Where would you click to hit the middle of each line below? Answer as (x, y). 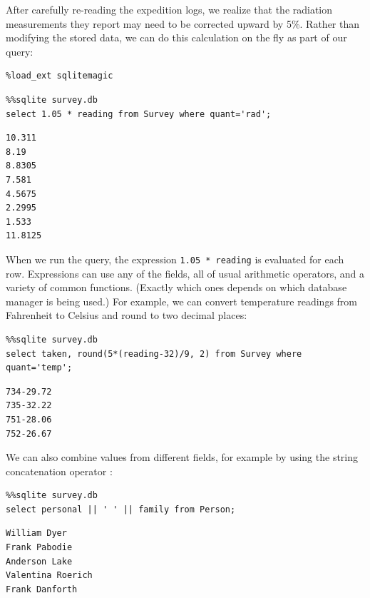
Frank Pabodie (39, 548)
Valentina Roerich (49, 576)
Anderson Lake (39, 561)
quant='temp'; (39, 368)
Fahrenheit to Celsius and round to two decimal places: (127, 315)
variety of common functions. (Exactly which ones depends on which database (176, 287)
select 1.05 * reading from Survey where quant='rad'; (139, 114)
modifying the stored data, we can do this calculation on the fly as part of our (176, 37)
